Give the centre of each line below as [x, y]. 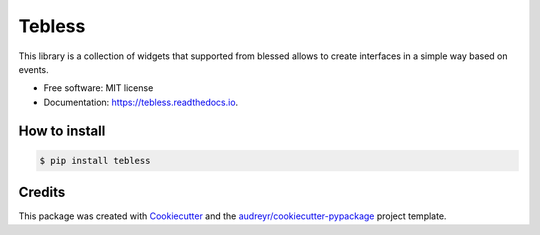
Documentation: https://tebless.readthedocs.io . [141, 102]
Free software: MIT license [98, 88]
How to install [62, 130]
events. [33, 69]
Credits [42, 192]
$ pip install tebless [95, 160]
